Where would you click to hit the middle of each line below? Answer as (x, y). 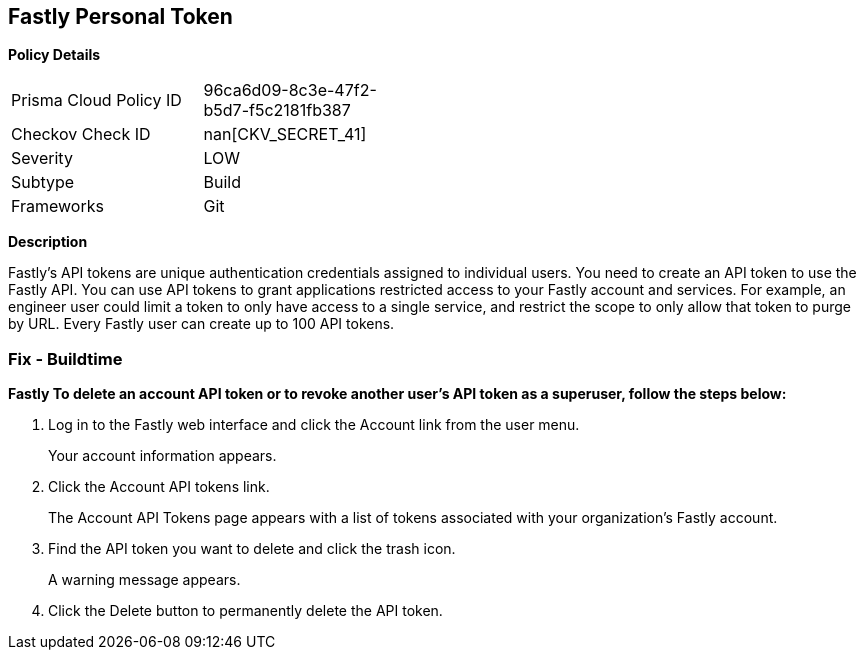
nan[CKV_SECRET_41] (285, 134)
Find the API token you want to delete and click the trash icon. (252, 549)
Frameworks (57, 206)
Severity (42, 158)
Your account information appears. (162, 456)
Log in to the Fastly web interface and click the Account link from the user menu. (314, 425)
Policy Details (54, 55)
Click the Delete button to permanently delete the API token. (245, 611)
